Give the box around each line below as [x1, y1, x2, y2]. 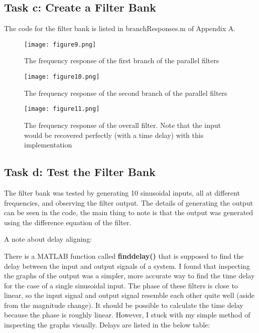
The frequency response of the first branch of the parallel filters [24, 55, 219, 66]
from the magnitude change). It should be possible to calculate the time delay [4, 299, 243, 310]
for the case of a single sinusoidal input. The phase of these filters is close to [4, 280, 238, 290]
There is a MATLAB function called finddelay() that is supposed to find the [4, 250, 243, 261]
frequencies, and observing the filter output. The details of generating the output [4, 197, 253, 208]
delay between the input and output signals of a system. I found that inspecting [4, 260, 250, 271]
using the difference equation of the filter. [4, 217, 132, 227]
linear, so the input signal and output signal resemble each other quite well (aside [4, 290, 255, 300]
